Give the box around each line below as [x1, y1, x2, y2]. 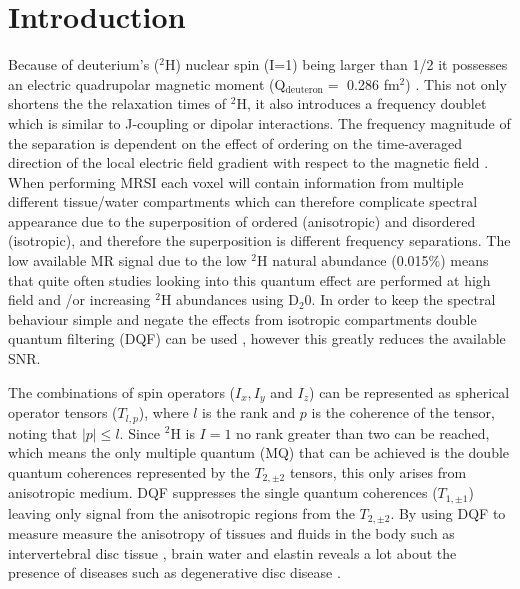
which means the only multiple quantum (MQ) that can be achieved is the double [8, 442, 510, 463]
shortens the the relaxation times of [8, 93, 227, 114]
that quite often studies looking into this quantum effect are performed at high [8, 269, 491, 290]
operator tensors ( [8, 402, 118, 423]
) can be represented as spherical [309, 381, 510, 402]
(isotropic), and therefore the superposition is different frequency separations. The [8, 230, 511, 251]
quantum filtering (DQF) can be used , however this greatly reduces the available [8, 328, 506, 349]
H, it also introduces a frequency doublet [236, 93, 487, 114]
